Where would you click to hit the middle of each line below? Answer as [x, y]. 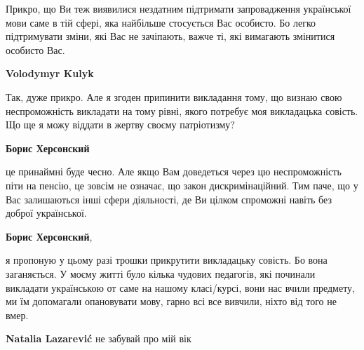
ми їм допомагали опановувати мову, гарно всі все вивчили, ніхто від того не [171, 301]
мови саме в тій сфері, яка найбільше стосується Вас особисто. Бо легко [161, 22]
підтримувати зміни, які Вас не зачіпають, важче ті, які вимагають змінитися [170, 36]
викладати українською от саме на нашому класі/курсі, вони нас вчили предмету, [181, 287]
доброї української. [46, 213]
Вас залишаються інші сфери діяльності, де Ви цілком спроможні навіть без [169, 199]
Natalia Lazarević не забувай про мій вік [99, 338]
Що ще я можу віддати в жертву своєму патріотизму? [120, 124]
